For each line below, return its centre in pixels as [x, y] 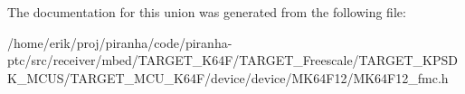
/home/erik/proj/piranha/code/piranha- [120, 42]
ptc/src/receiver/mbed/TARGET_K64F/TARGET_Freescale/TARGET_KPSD [232, 60]
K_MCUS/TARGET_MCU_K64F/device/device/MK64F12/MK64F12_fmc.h [228, 77]
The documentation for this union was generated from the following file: [207, 12]
